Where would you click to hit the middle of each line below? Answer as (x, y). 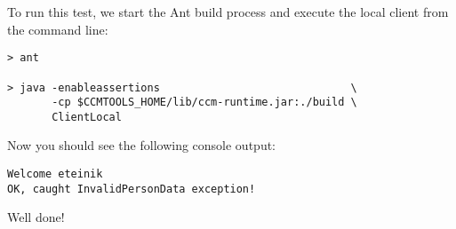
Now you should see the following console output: (142, 145)
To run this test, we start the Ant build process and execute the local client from (228, 12)
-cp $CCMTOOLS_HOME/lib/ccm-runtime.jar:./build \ (204, 103)
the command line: (58, 29)
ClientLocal (87, 117)
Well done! (36, 217)
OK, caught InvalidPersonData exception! (132, 189)
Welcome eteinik (55, 174)
